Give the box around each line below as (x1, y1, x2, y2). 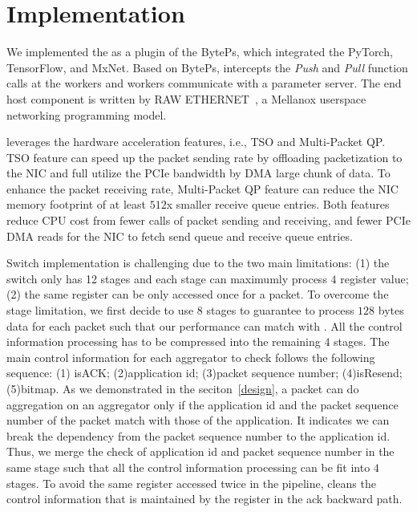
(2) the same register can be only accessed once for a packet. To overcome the (6, 286, 389, 303)
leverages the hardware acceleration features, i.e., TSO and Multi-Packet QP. (6, 133, 386, 150)
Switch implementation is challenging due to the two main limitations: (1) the (6, 254, 390, 271)
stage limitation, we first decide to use (6, 302, 194, 319)
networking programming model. (6, 106, 167, 123)
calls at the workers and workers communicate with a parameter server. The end (6, 75, 402, 91)
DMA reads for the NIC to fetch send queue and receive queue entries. (6, 227, 353, 244)
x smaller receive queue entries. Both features (166, 196, 390, 213)
